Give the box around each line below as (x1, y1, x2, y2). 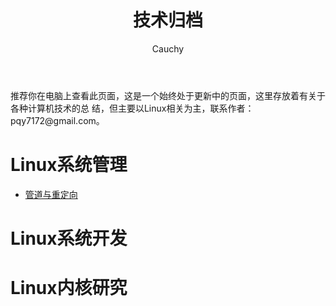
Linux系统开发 (10, 227, 128, 250)
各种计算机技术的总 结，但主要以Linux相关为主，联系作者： (10, 102, 255, 114)
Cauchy (151, 42, 185, 55)
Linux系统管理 (10, 154, 128, 176)
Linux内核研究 (10, 277, 128, 300)
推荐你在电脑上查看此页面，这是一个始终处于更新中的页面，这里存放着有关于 (10, 89, 326, 101)
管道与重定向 (24, 188, 78, 200)
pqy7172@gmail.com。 (10, 114, 105, 126)
